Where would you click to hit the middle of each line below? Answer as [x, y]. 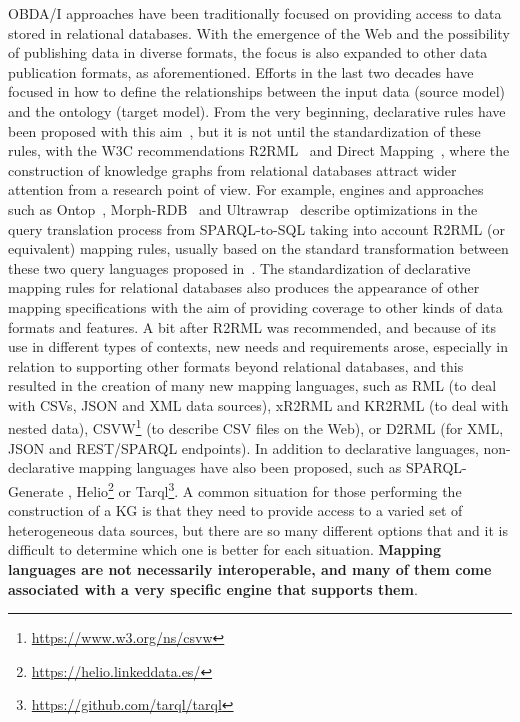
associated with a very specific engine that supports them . [213, 588]
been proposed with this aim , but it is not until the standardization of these [244, 130]
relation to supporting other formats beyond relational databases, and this [236, 365]
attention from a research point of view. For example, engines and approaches [246, 189]
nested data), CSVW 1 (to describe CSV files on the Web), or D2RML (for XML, [256, 427]
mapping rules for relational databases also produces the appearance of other [244, 287]
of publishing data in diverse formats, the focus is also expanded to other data [248, 52]
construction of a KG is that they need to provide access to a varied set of [235, 510]
